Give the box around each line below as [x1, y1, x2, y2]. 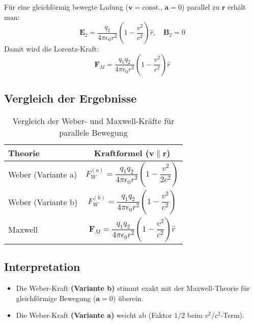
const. [142, 4, 161, 11]
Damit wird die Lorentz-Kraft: [4, 43, 99, 54]
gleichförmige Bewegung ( [16, 292, 96, 303]
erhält [227, 2, 246, 12]
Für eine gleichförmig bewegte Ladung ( [4, 2, 129, 12]
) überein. [112, 292, 144, 303]
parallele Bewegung [59, 126, 128, 138]
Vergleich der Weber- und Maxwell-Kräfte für [12, 114, 175, 127]
